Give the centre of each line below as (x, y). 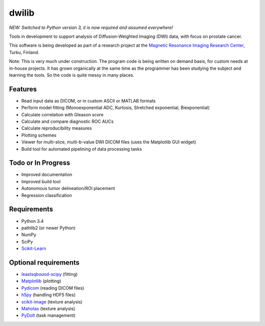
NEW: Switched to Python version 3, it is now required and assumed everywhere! (91, 27)
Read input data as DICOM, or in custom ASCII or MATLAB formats (89, 101)
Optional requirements (44, 262)
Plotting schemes (39, 135)
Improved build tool (41, 181)
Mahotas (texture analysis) (48, 308)
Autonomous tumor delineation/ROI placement (68, 189)
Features (23, 89)
